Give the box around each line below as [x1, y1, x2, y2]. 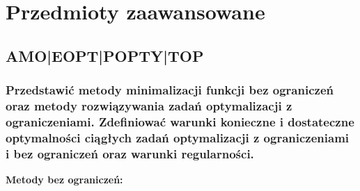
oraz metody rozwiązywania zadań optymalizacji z [6, 97, 292, 114]
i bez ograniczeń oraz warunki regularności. [6, 144, 254, 162]
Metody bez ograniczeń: [6, 172, 123, 187]
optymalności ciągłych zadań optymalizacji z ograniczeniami [6, 128, 350, 146]
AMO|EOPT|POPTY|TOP [6, 44, 204, 66]
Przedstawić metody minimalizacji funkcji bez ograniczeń [6, 81, 334, 99]
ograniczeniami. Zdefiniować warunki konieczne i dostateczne [6, 113, 354, 130]
